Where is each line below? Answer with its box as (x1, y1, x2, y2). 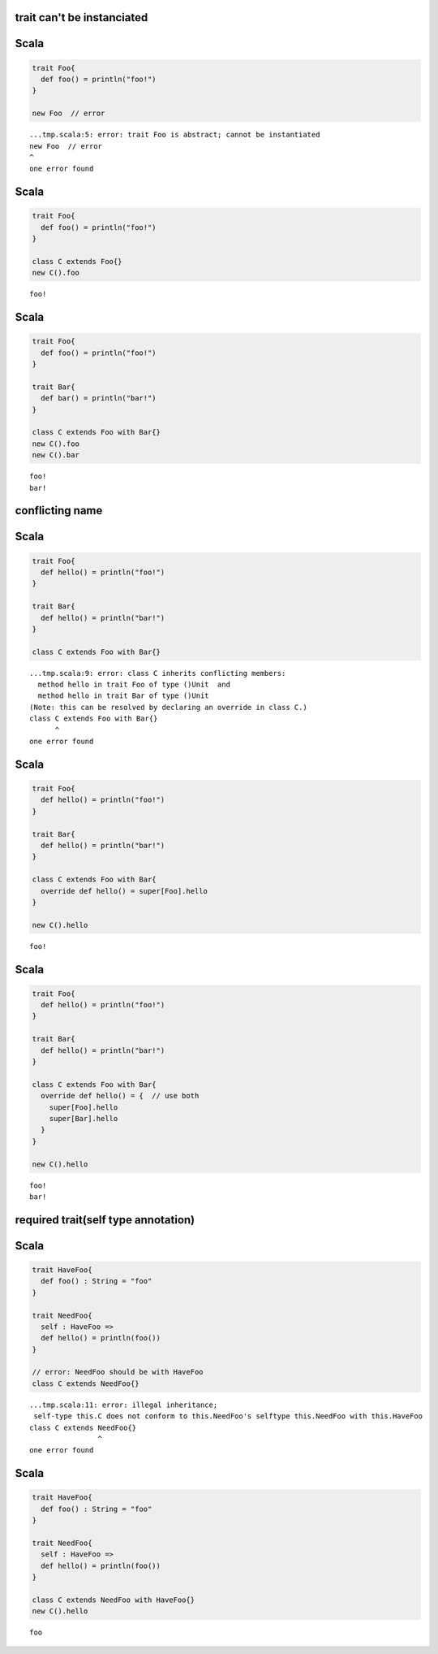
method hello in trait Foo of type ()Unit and (37, 680, 231, 690)
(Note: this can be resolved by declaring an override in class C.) (29, 703, 307, 712)
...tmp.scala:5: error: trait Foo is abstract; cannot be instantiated (29, 130, 320, 140)
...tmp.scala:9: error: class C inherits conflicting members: (29, 669, 286, 678)
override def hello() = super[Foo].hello (41, 886, 208, 895)
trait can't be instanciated (15, 11, 148, 24)
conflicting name (15, 504, 103, 517)
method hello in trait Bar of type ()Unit (37, 691, 210, 700)
